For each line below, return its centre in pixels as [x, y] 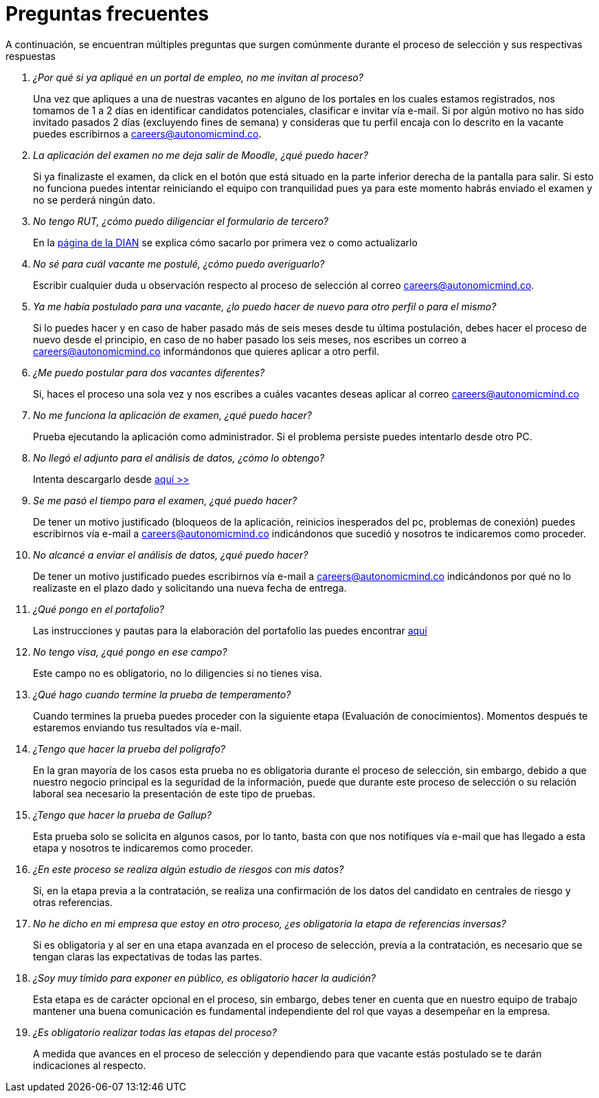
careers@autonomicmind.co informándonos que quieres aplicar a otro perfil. [206, 351]
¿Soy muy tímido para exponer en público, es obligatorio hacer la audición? [204, 978]
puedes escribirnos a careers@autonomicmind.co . [147, 133]
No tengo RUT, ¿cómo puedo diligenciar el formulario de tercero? [181, 221]
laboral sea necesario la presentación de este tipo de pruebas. [174, 793]
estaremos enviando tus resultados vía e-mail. [137, 727]
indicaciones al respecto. [90, 1065]
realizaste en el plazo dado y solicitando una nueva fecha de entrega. [190, 588]
